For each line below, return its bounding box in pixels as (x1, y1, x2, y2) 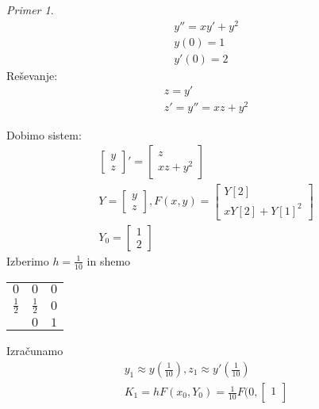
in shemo (86, 252, 131, 269)
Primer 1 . (6, 2, 54, 17)
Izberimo (6, 252, 49, 269)
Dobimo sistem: (6, 126, 82, 143)
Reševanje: (6, 67, 58, 83)
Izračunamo (6, 342, 63, 359)
